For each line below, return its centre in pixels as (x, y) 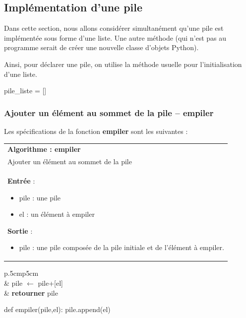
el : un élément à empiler (57, 214)
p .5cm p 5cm (21, 273)
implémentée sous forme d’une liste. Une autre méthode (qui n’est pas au (115, 37)
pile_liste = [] (25, 91)
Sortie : (20, 230)
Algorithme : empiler (44, 149)
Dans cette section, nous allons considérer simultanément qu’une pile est (114, 28)
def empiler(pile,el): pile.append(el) (57, 309)
